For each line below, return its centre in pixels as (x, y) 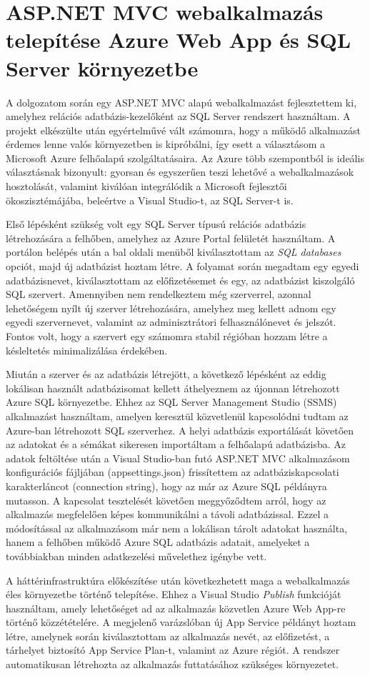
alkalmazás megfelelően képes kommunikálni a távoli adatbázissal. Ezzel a (167, 514)
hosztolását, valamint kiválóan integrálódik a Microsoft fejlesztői (146, 186)
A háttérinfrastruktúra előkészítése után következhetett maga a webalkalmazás (178, 580)
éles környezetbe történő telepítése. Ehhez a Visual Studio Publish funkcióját (174, 594)
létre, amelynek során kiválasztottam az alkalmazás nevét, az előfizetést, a (168, 636)
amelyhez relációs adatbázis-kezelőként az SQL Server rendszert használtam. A (178, 116)
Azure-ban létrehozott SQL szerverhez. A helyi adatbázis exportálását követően (180, 430)
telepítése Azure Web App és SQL (179, 40)
